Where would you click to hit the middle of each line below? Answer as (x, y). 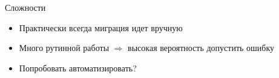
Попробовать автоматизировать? (78, 67)
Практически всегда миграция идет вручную (101, 27)
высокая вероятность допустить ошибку (201, 48)
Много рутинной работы (64, 48)
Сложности (25, 7)
